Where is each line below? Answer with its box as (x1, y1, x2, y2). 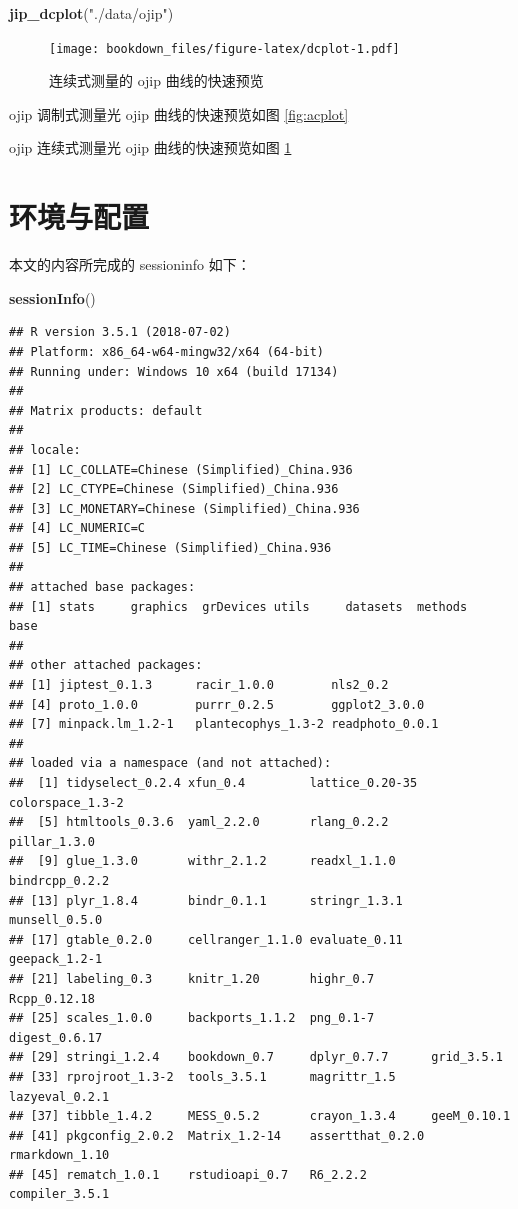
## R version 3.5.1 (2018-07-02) (9, 325, 231, 340)
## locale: (9, 442, 81, 457)
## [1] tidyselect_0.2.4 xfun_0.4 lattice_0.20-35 (9, 776, 418, 790)
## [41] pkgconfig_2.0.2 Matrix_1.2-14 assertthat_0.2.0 (9, 1128, 425, 1143)
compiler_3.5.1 (9, 1187, 110, 1202)
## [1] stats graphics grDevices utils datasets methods (9, 599, 468, 614)
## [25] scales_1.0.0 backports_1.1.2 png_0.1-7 (9, 1011, 375, 1026)
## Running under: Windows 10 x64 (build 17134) (9, 364, 339, 379)
